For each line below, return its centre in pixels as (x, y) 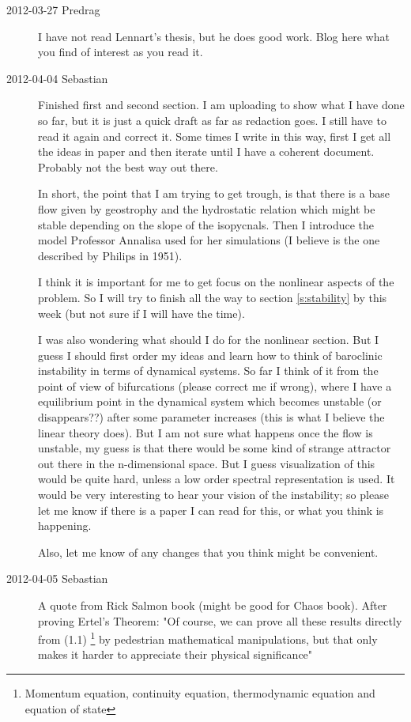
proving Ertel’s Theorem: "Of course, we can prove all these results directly (220, 620)
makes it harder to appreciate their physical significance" (175, 654)
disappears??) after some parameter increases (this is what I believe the (211, 417)
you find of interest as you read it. (121, 52)
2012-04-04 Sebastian (57, 78)
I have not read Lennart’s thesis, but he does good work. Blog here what (214, 36)
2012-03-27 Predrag (53, 9)
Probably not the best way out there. (128, 166)
